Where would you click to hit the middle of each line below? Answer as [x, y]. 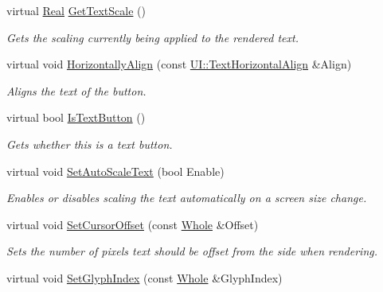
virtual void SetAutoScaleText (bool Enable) [115, 171]
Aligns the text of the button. [76, 90]
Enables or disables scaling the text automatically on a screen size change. [187, 198]
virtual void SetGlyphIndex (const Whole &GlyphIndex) [145, 277]
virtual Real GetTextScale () [76, 10]
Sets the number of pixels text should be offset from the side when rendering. [192, 251]
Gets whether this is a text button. [90, 144]
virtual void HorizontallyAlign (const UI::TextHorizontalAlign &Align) [179, 64]
